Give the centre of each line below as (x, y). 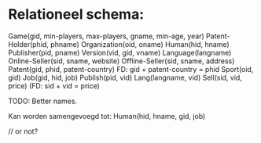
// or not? (23, 131)
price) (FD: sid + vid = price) (54, 86)
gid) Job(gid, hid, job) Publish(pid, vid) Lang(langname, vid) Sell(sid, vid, (125, 77)
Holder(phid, (29, 44)
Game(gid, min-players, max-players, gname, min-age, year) (106, 36)
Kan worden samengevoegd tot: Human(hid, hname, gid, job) (107, 116)
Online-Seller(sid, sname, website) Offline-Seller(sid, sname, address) (121, 61)
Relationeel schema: (76, 14)
